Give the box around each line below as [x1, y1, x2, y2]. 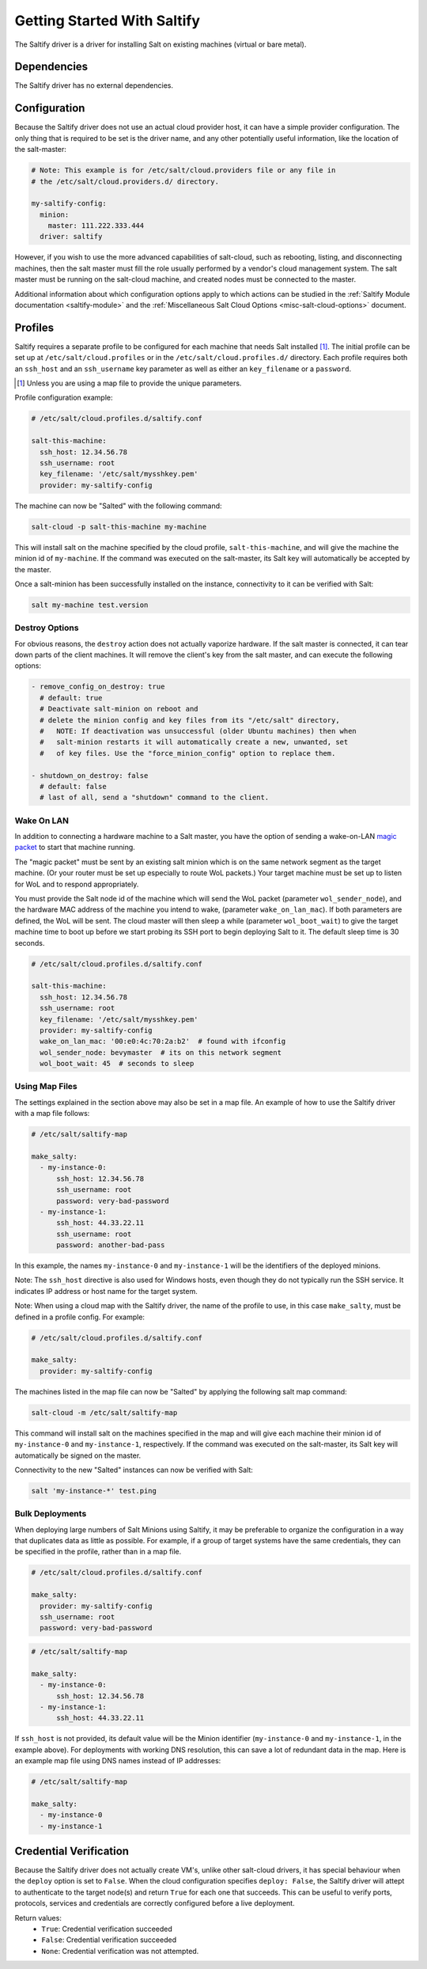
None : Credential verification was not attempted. [41, 1946, 199, 1956]
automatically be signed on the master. [14, 1451, 142, 1460]
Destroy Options [14, 622, 79, 633]
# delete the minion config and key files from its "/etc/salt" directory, [40, 715, 340, 724]
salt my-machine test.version [31, 600, 149, 609]
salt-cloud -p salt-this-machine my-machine [31, 522, 207, 531]
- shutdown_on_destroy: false [31, 771, 149, 780]
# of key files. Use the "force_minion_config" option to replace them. [40, 749, 336, 757]
